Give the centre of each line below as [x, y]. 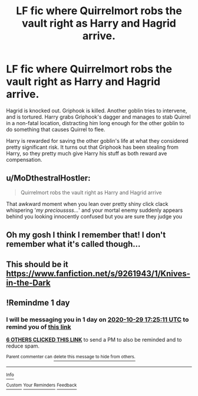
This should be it [37, 264]
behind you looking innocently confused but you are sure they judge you [94, 216]
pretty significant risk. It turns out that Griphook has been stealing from [92, 147]
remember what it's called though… [73, 244]
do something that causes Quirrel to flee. [56, 129]
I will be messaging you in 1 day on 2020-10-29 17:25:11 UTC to [98, 319]
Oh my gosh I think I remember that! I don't [86, 235]
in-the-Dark [29, 282]
